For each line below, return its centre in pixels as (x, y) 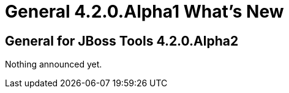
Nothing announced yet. (54, 64)
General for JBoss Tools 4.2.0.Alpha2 (122, 41)
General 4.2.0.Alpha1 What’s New (144, 12)
